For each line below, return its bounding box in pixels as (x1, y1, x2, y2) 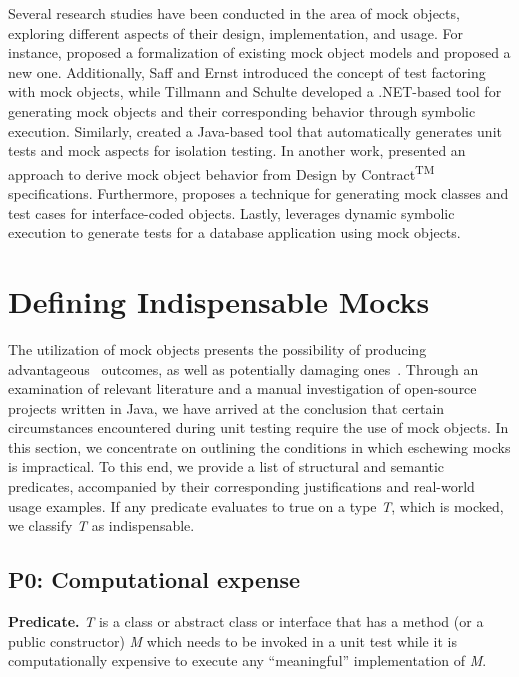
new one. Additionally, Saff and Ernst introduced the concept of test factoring (8, 61, 486, 82)
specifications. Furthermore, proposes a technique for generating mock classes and (8, 183, 509, 203)
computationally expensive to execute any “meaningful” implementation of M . (8, 650, 487, 671)
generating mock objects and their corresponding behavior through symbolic (8, 100, 476, 121)
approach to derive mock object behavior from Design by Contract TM (8, 160, 435, 184)
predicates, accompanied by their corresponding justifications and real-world (8, 476, 475, 497)
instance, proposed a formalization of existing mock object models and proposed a (8, 42, 511, 63)
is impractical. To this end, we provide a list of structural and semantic (8, 456, 445, 477)
